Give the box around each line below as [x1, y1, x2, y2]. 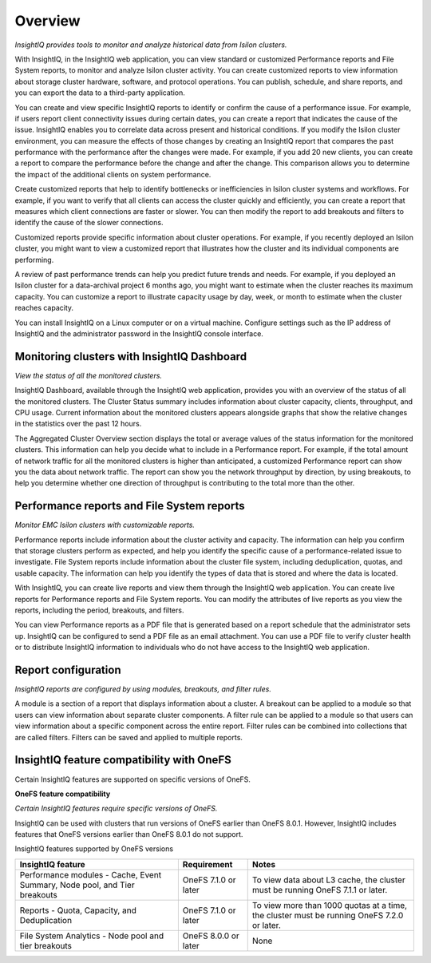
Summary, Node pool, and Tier [19, 879, 135, 890]
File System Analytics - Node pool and [19, 930, 164, 941]
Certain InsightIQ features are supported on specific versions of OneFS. [14, 775, 251, 784]
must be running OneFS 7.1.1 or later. [251, 884, 388, 895]
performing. [14, 255, 54, 264]
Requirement [182, 858, 233, 870]
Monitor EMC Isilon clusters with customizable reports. [14, 520, 196, 530]
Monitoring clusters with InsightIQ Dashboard [14, 350, 247, 363]
